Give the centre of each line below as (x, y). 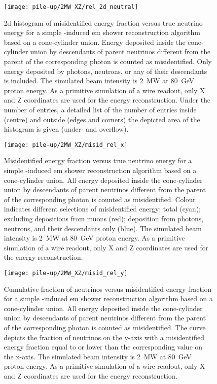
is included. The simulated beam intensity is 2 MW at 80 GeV (99, 81)
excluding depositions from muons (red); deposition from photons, (104, 218)
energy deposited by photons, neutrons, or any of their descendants (106, 71)
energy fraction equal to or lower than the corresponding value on (103, 347)
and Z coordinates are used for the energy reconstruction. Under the (107, 100)
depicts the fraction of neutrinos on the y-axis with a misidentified (104, 337)
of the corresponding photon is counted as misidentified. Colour (100, 199)
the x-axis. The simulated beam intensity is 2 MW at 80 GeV (98, 356)
